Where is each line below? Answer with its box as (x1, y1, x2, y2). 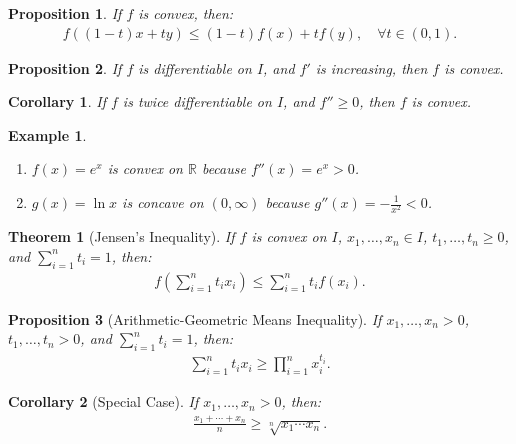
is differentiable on (138, 57, 252, 78)
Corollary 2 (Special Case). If (8, 391, 199, 412)
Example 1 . (8, 124, 87, 145)
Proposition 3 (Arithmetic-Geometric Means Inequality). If (8, 308, 382, 329)
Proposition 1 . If (8, 3, 122, 23)
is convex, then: (138, 3, 234, 23)
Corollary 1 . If (8, 91, 106, 112)
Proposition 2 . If (8, 57, 122, 78)
